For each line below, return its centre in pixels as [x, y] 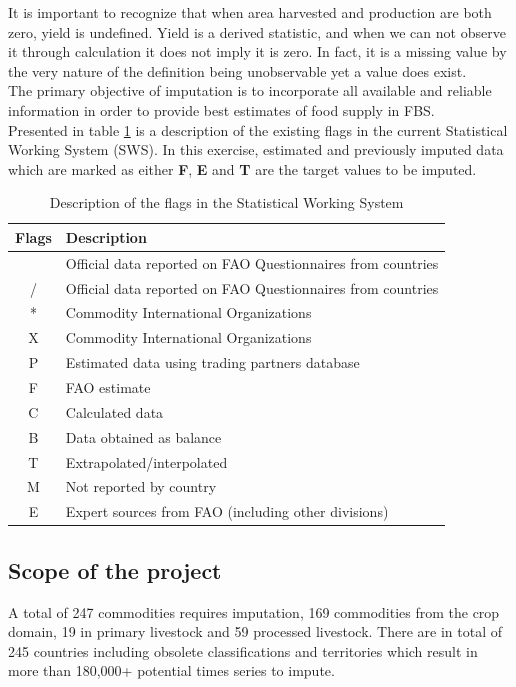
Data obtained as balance [143, 436]
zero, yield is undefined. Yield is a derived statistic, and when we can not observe [257, 31]
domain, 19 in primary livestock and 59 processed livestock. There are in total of [255, 631]
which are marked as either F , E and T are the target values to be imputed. [242, 168]
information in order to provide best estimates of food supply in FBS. [221, 109]
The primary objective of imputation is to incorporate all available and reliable [250, 90]
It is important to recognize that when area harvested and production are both [250, 12]
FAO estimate [108, 387]
